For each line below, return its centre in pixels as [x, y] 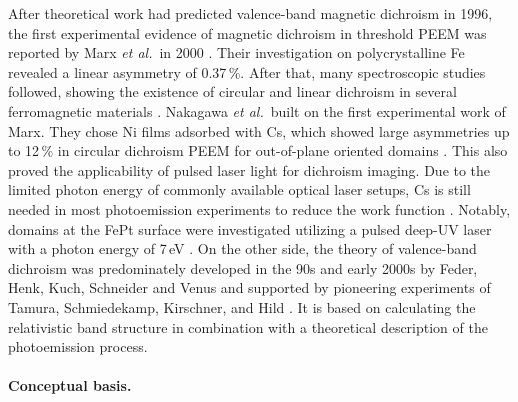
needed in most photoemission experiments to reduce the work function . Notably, [259, 208]
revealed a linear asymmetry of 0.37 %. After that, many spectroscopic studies [247, 71]
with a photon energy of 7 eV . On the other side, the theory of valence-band [242, 248]
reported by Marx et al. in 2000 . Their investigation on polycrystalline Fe [236, 52]
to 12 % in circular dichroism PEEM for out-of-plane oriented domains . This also [258, 150]
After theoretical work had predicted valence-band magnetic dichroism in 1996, [250, 13]
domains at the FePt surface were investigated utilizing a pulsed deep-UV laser [250, 228]
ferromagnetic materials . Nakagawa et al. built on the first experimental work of [257, 110]
